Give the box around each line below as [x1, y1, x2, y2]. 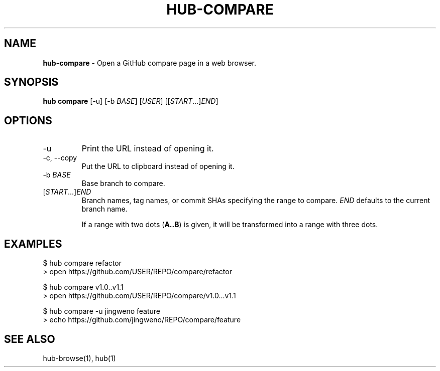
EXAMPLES [4, 237, 62, 250]
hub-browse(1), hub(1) [43, 353, 116, 362]
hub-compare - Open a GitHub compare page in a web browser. [43, 58, 257, 67]
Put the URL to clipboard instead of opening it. [81, 162, 235, 171]
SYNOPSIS [4, 76, 59, 89]
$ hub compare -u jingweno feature [43, 307, 160, 316]
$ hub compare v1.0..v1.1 [43, 283, 124, 292]
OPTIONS [4, 114, 52, 127]
